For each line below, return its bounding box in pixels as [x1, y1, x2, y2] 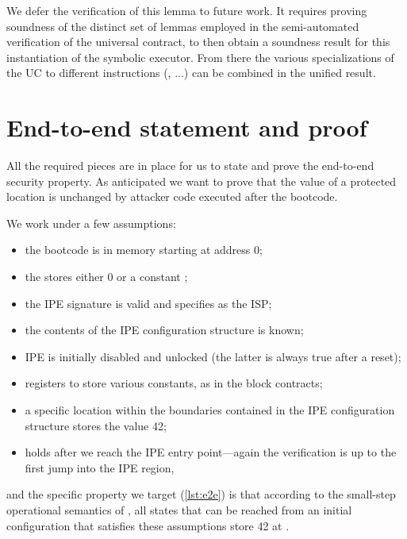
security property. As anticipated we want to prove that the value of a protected [6, 172, 397, 189]
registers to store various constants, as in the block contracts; [25, 375, 323, 391]
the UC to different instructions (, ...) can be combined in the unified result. [6, 64, 376, 81]
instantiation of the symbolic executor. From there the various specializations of [6, 48, 394, 65]
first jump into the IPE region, [25, 459, 175, 475]
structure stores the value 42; [25, 417, 167, 433]
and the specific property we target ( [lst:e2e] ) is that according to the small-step [6, 486, 396, 502]
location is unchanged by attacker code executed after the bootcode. [6, 188, 338, 205]
